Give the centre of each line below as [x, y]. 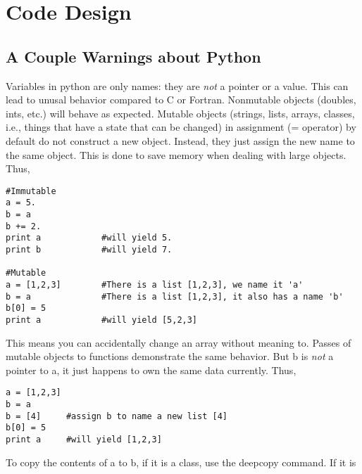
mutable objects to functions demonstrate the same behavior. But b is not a [170, 356]
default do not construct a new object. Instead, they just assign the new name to [180, 140]
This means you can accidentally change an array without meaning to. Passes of [179, 342]
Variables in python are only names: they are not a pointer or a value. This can [177, 85]
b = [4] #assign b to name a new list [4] [117, 416]
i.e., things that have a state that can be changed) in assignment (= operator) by [181, 127]
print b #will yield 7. [89, 250]
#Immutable [31, 191]
